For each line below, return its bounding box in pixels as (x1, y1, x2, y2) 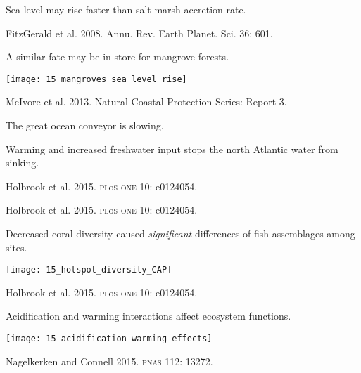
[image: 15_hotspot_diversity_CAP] (6, 265, 172, 275)
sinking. (6, 155, 39, 170)
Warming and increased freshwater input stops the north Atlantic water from (6, 141, 338, 156)
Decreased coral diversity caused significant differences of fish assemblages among (6, 226, 355, 240)
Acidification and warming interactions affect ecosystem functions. (6, 308, 291, 323)
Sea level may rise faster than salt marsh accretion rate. (6, 2, 246, 16)
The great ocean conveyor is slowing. (6, 118, 164, 133)
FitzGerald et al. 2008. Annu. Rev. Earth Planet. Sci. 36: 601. (6, 25, 273, 40)
